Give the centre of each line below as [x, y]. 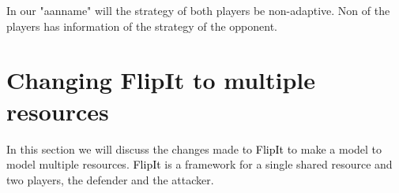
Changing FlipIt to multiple [161, 80]
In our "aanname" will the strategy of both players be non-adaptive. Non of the [198, 10]
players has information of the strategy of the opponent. [142, 26]
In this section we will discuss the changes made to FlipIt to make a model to [194, 148]
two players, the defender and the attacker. [110, 179]
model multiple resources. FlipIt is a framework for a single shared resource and [199, 164]
